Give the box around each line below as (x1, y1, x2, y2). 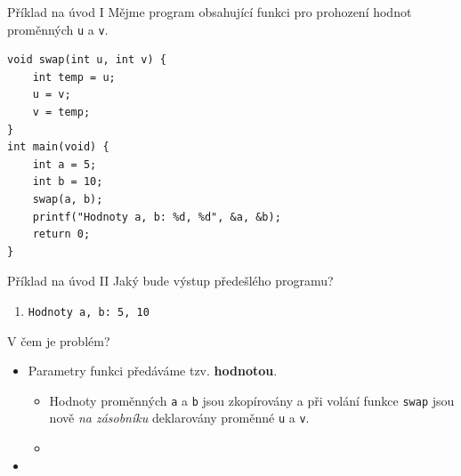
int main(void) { (7, 141, 109, 154)
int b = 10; (32, 175, 103, 189)
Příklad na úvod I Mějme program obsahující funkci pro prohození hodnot (7, 3, 412, 20)
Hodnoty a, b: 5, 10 (28, 305, 150, 319)
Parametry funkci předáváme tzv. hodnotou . (28, 361, 278, 380)
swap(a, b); (32, 193, 103, 206)
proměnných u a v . (7, 20, 109, 38)
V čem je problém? (7, 331, 110, 350)
